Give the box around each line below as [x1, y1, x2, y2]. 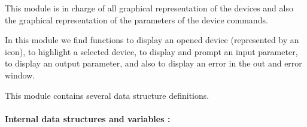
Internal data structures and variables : [5, 112, 171, 125]
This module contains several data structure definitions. [5, 89, 209, 101]
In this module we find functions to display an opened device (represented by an [5, 34, 299, 46]
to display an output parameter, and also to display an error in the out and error [5, 57, 302, 69]
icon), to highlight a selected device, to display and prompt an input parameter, [5, 45, 298, 58]
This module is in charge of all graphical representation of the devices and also [5, 2, 293, 14]
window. [5, 68, 35, 81]
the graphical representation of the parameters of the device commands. [5, 13, 268, 26]
